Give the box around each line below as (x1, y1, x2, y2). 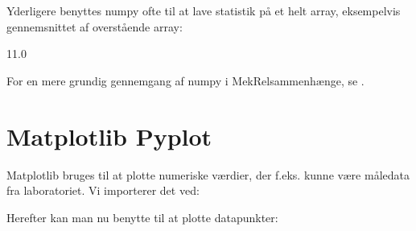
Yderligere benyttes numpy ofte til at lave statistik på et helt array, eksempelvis (6, 2, 401, 19)
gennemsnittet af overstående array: (6, 18, 183, 35)
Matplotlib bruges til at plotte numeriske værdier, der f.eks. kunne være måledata (6, 166, 410, 183)
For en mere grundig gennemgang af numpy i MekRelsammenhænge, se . (6, 72, 365, 89)
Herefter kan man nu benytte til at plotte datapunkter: (6, 208, 278, 225)
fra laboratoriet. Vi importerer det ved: (6, 182, 200, 199)
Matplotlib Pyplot (6, 119, 212, 152)
